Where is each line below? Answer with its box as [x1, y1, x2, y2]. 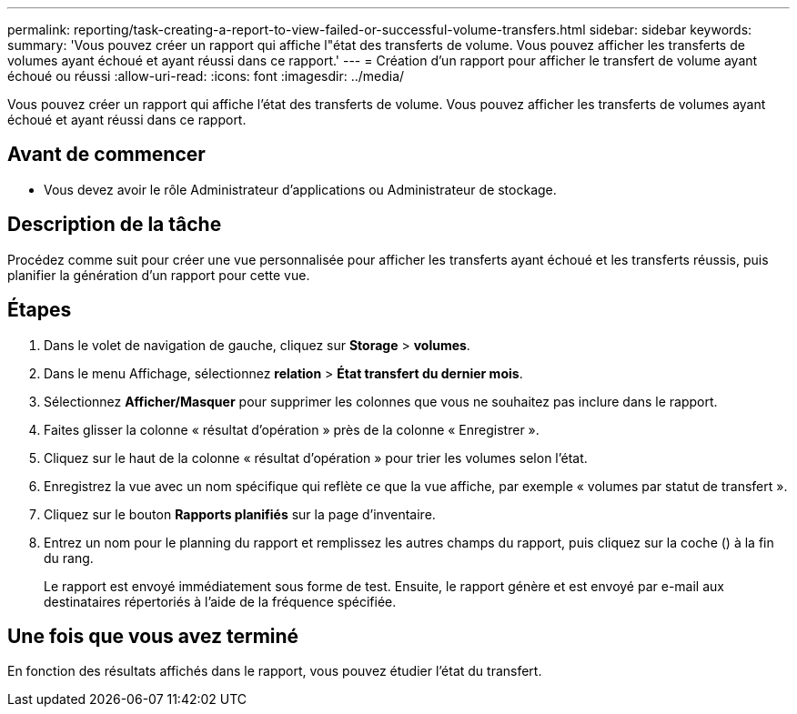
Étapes [7, 298, 72, 322]
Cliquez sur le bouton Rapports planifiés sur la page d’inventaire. [44, 506, 436, 522]
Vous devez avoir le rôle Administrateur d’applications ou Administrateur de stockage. [44, 181, 557, 197]
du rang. [44, 549, 94, 566]
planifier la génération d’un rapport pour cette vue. [7, 266, 310, 283]
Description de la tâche [7, 213, 222, 236]
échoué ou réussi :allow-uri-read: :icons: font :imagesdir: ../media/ [7, 68, 405, 84]
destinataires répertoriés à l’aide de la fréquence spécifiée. [44, 593, 397, 609]
